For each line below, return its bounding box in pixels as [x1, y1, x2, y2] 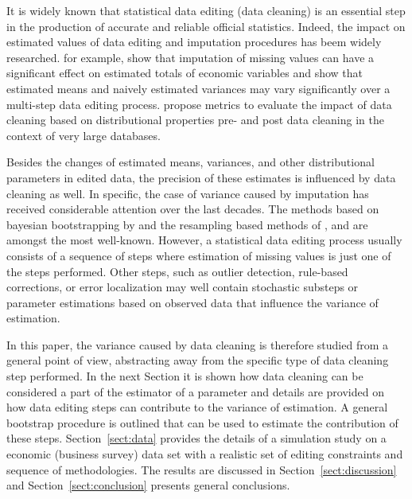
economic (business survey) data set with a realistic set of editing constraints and [6, 446, 403, 462]
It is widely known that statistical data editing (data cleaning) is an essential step [6, 2, 406, 18]
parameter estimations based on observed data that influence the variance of [6, 294, 379, 310]
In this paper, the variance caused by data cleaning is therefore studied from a [6, 336, 389, 353]
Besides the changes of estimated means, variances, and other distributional [6, 154, 375, 170]
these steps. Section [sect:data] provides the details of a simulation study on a [6, 430, 387, 446]
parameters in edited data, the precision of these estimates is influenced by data [6, 169, 396, 185]
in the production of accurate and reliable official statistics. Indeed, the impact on [6, 18, 406, 34]
